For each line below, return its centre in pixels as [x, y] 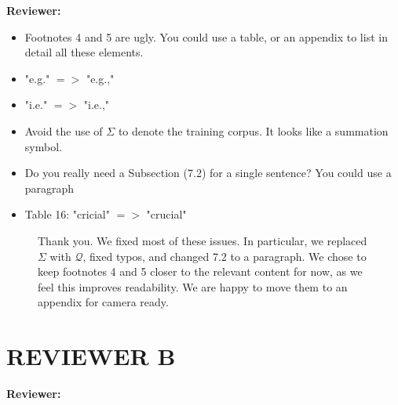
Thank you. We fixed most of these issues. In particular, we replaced [203, 240]
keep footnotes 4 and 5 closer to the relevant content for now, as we [200, 271]
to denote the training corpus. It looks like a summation [253, 130]
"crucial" [166, 214]
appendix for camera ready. [103, 302]
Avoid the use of [64, 130]
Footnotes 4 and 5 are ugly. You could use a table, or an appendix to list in [206, 36]
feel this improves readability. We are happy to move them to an [193, 286]
